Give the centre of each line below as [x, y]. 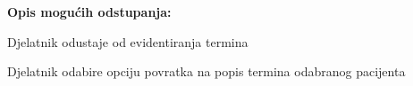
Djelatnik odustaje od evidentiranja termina [128, 41]
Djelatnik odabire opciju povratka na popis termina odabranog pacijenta [206, 71]
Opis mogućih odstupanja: [89, 12]
